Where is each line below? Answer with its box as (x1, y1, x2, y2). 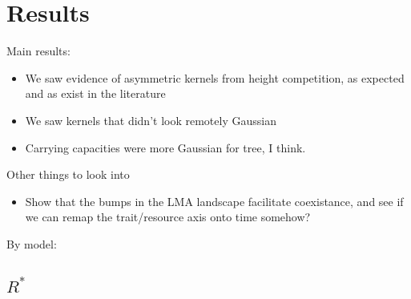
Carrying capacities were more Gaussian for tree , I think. (25, 139, 306, 156)
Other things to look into (6, 166, 130, 183)
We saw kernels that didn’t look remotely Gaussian (25, 111, 276, 128)
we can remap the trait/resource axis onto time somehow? (25, 208, 311, 225)
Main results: (6, 42, 71, 59)
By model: (6, 235, 57, 252)
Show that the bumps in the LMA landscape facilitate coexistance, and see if (25, 192, 404, 209)
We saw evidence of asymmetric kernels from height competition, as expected (25, 69, 405, 86)
